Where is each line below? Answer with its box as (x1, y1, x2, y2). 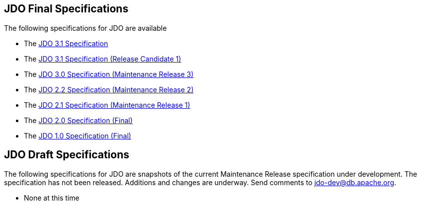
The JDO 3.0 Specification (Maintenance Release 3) (24, 69, 194, 78)
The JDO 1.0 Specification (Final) (24, 131, 131, 140)
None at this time (24, 193, 80, 202)
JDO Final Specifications (4, 2, 129, 15)
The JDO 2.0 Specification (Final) (24, 116, 133, 125)
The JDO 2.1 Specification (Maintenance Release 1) (24, 100, 190, 109)
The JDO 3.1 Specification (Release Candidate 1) (24, 54, 181, 63)
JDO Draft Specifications (4, 148, 130, 161)
